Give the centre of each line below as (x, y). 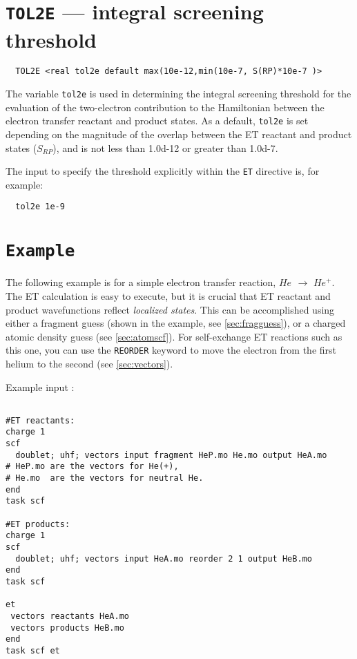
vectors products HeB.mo (67, 628)
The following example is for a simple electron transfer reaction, (141, 282)
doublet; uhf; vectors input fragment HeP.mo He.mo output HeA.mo (171, 455)
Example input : (40, 386)
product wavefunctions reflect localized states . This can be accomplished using (170, 309)
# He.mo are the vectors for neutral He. (105, 478)
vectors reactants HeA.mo (70, 616)
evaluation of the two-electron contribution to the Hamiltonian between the (165, 107)
